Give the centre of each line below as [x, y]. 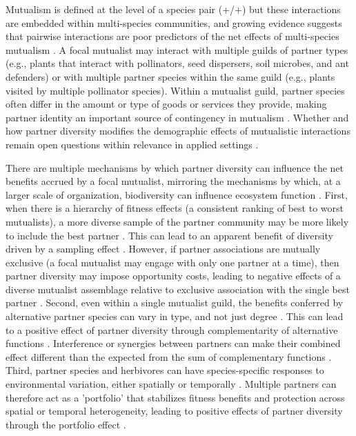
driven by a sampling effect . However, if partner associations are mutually [163, 249]
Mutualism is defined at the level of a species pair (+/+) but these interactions [173, 9]
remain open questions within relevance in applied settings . [132, 144]
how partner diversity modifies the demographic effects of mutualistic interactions [178, 131]
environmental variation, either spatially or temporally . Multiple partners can [171, 384]
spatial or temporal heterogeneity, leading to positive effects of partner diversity [174, 411]
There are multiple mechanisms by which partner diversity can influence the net [175, 167]
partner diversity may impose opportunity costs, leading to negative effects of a [173, 276]
